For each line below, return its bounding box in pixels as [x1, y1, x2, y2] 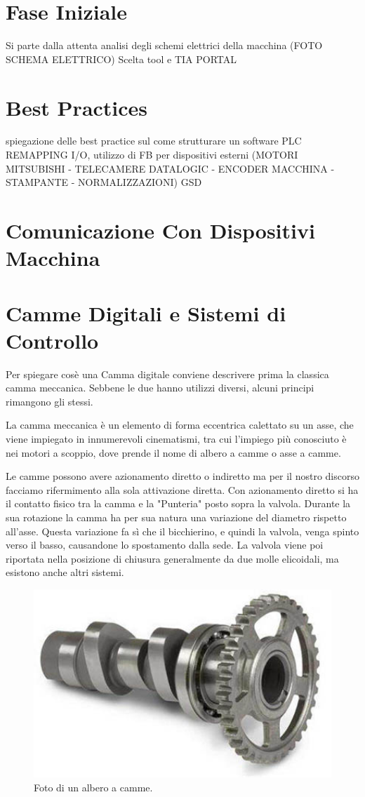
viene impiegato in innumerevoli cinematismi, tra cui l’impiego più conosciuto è [6, 431, 347, 446]
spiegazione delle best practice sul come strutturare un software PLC [6, 133, 302, 148]
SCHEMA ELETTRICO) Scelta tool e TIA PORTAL [6, 51, 237, 66]
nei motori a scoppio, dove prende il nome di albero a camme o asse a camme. [6, 445, 341, 460]
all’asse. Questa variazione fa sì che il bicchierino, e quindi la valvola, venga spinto [6, 523, 359, 538]
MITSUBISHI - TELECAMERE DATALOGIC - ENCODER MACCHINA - [6, 161, 335, 175]
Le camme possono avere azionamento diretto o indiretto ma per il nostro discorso [6, 469, 359, 483]
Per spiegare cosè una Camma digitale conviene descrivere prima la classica [6, 366, 329, 381]
